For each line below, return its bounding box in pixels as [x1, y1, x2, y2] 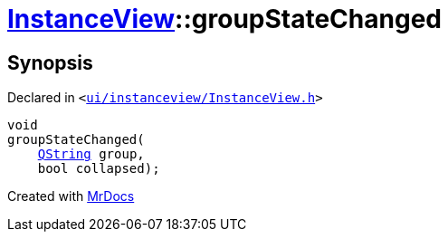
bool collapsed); [37, 161, 160, 177]
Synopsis [7, 51, 93, 74]
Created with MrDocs [7, 188, 135, 205]
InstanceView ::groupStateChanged [7, 4, 442, 34]
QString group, [37, 147, 145, 162]
